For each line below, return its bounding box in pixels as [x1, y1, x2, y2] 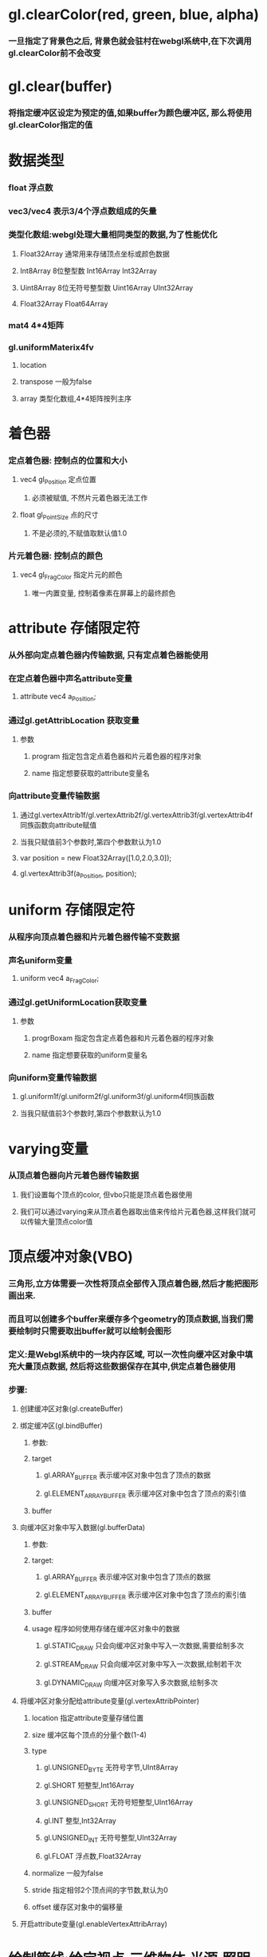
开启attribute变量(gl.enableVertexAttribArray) [19, 1919, 167, 1929]
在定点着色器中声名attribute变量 [8, 673, 133, 684]
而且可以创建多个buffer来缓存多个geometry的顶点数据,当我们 [8, 1313, 245, 1324]
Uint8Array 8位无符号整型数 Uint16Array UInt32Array [19, 283, 194, 292]
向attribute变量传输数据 [8, 790, 100, 801]
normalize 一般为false [31, 1868, 104, 1878]
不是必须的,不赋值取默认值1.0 [31, 528, 128, 538]
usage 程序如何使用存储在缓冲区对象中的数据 [31, 1624, 180, 1634]
